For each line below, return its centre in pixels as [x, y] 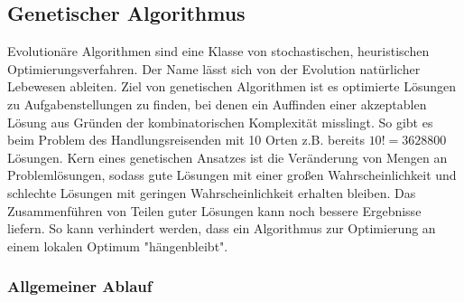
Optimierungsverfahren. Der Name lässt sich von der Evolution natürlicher [214, 68]
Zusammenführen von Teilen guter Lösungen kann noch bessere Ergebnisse [214, 210]
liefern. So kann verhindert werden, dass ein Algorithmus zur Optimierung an [222, 228]
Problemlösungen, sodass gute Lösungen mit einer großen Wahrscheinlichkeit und [232, 175]
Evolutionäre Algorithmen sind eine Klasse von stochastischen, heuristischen [218, 51]
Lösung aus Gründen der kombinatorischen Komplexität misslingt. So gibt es [220, 122]
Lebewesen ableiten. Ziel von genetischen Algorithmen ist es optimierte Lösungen [232, 86]
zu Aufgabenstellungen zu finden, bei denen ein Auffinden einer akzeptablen [217, 104]
